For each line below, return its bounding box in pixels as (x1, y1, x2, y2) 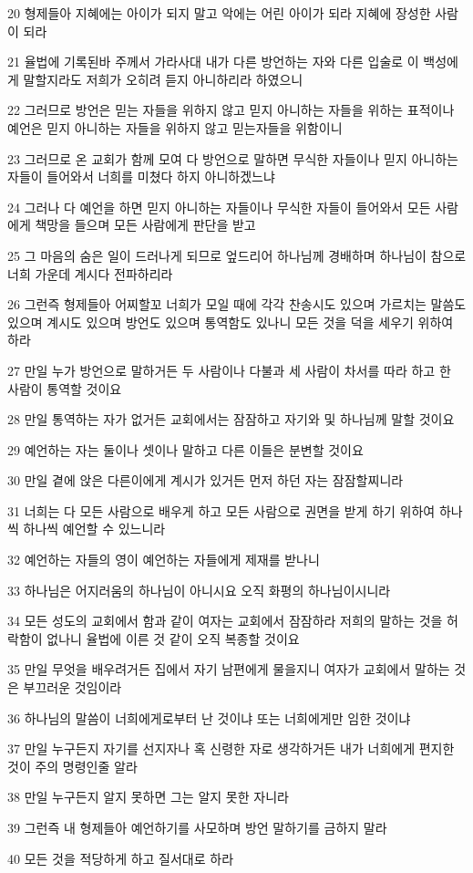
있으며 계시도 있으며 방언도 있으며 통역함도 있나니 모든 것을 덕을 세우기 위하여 (7, 312, 454, 331)
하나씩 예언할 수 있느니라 (23, 519, 166, 538)
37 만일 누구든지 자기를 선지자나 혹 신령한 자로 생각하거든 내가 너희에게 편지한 (7, 739, 455, 758)
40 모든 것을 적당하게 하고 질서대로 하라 (7, 848, 234, 868)
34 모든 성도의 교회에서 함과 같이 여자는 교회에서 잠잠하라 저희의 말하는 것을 (7, 611, 443, 630)
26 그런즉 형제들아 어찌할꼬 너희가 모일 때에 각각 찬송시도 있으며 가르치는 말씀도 (7, 295, 467, 314)
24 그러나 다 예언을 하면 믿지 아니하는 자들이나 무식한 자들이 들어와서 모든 (7, 197, 431, 216)
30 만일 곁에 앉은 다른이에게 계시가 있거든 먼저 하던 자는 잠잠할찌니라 (7, 471, 404, 490)
